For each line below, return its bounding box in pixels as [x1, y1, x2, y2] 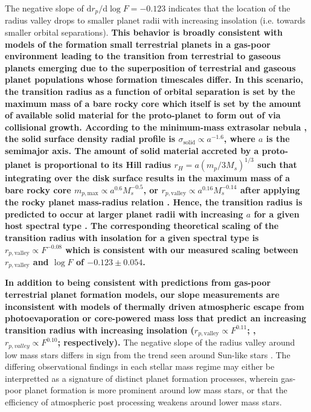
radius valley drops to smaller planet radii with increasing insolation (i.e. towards [5, 14, 306, 27]
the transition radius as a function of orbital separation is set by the [5, 85, 295, 98]
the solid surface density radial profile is [5, 132, 176, 145]
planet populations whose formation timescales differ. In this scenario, [5, 73, 304, 86]
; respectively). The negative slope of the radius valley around [57, 336, 295, 349]
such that [257, 158, 297, 171]
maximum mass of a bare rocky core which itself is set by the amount [5, 97, 301, 109]
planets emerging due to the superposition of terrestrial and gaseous [5, 61, 296, 74]
